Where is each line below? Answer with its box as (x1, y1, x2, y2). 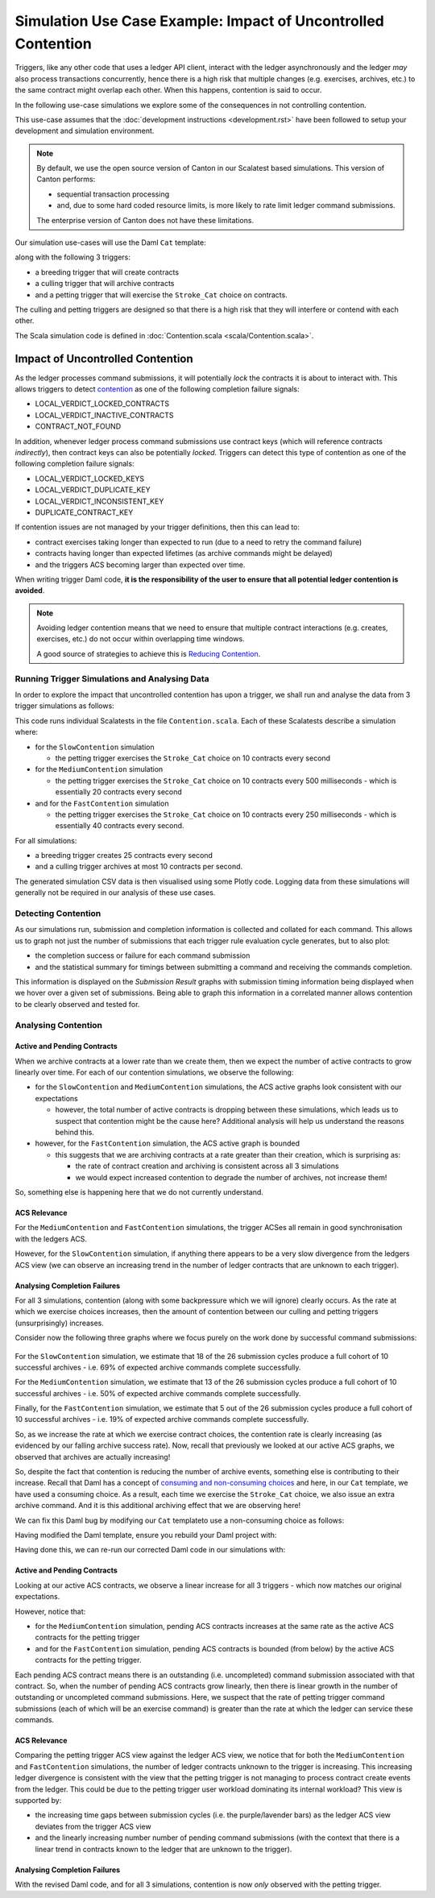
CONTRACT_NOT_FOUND (35, 421, 122, 431)
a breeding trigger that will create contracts (35, 267, 180, 277)
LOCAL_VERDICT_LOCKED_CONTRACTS (35, 399, 169, 408)
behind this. (55, 1128, 94, 1138)
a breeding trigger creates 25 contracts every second (35, 851, 213, 860)
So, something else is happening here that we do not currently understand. (14, 1187, 263, 1196)
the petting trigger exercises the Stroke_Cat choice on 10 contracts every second (55, 753, 330, 763)
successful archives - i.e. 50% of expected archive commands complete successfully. (14, 1388, 301, 1398)
